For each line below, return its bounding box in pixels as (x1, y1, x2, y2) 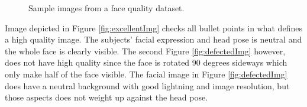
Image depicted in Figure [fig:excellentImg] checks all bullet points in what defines (5, 21, 302, 34)
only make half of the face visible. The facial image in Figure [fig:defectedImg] (5, 67, 287, 80)
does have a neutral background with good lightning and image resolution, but (5, 79, 290, 92)
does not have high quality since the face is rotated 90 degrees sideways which (5, 56, 287, 69)
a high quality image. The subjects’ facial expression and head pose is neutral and (5, 33, 302, 46)
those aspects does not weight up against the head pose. (5, 91, 208, 103)
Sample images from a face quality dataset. (28, 2, 185, 14)
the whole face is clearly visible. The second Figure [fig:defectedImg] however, (5, 44, 286, 57)
